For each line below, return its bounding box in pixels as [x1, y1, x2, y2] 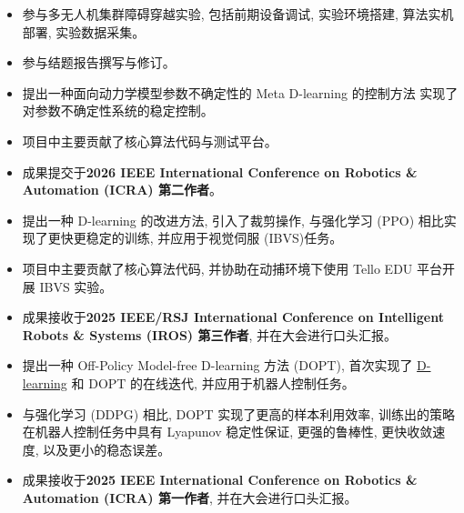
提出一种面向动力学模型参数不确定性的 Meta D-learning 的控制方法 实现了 [22, 83, 459, 102]
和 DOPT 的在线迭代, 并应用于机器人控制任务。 [71, 373, 355, 392]
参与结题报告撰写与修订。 [22, 53, 176, 72]
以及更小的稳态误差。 [43, 439, 171, 458]
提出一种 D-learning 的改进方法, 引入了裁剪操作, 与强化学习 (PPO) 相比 [22, 210, 444, 229]
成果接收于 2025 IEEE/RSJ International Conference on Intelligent [22, 307, 444, 327]
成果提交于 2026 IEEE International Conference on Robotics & [22, 162, 418, 181]
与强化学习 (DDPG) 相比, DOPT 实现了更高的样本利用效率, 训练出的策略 [22, 404, 455, 423]
